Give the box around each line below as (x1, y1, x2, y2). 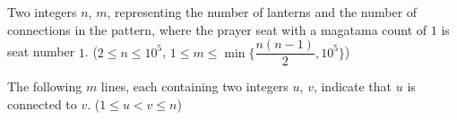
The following (7, 77, 82, 96)
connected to (7, 94, 77, 113)
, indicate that (313, 77, 392, 96)
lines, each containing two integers (100, 77, 289, 96)
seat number (7, 42, 75, 61)
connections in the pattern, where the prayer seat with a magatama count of (7, 20, 427, 39)
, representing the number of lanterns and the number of (107, 3, 418, 21)
